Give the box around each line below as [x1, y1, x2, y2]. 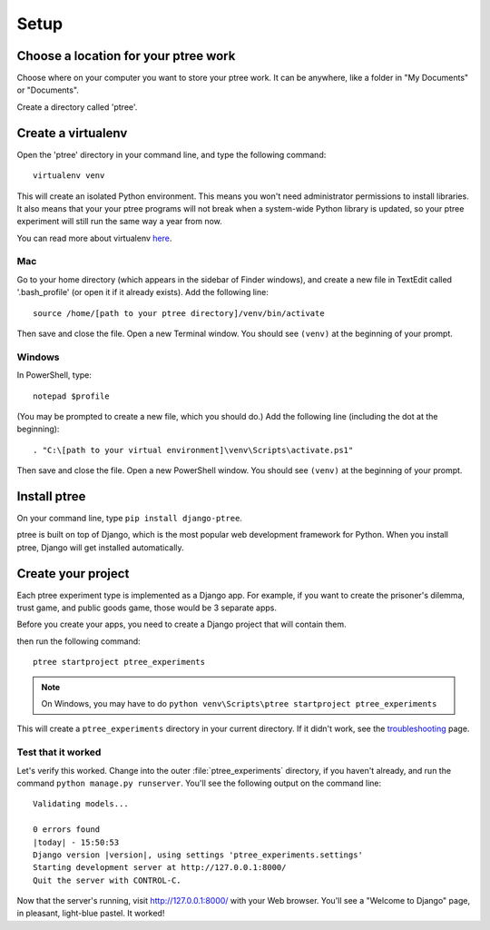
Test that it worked [16, 746, 102, 758]
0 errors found [33, 825, 101, 835]
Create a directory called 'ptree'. [16, 101, 138, 113]
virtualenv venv [33, 171, 105, 181]
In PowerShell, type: [16, 370, 93, 381]
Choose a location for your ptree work [16, 48, 236, 64]
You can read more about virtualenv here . [16, 232, 172, 243]
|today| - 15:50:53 [33, 836, 120, 847]
